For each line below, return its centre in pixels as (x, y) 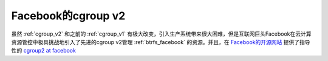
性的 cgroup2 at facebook (43, 51)
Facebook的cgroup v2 (68, 16)
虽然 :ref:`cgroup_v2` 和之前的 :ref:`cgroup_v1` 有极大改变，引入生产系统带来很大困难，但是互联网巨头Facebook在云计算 (161, 34)
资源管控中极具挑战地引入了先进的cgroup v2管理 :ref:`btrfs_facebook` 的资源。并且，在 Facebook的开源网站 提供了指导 (161, 42)
